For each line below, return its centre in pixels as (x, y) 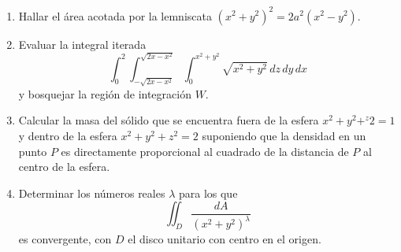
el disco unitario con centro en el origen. (225, 239)
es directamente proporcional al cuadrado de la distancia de (205, 151)
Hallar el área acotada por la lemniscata (115, 15)
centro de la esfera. (64, 167)
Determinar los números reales (92, 193)
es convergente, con (65, 239)
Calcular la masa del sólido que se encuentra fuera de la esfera (169, 120)
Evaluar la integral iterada (82, 44)
